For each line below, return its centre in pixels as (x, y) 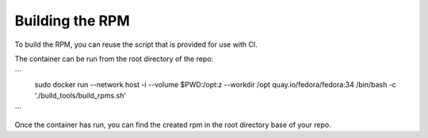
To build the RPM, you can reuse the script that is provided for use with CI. (136, 44)
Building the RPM (72, 21)
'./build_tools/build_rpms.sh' (80, 96)
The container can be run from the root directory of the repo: (114, 59)
